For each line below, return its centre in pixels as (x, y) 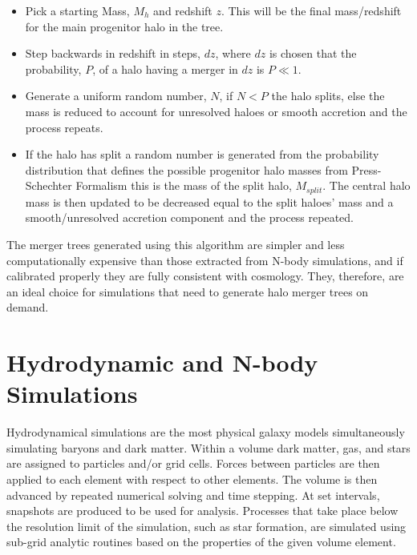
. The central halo (366, 185)
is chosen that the (313, 53)
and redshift (183, 10)
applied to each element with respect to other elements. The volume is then (192, 479)
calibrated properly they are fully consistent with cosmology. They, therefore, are (205, 276)
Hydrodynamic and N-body (162, 362)
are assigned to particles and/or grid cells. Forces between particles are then (193, 463)
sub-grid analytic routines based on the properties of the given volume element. (201, 542)
